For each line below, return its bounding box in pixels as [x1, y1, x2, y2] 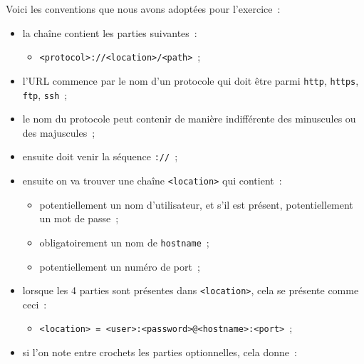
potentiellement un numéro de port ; [39, 259, 200, 274]
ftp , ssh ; [22, 87, 68, 102]
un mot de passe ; [39, 211, 119, 226]
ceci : [22, 296, 47, 311]
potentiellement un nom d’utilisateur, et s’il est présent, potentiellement [39, 197, 353, 212]
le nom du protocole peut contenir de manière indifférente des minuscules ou [22, 111, 356, 126]
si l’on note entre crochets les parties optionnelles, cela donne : [22, 345, 297, 359]
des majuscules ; [22, 125, 95, 140]
